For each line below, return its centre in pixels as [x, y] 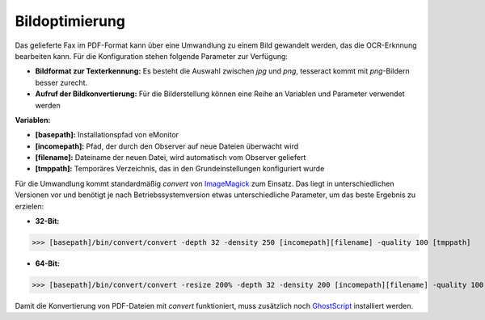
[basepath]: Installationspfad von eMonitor [107, 135]
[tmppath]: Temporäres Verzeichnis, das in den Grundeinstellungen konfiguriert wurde [180, 169]
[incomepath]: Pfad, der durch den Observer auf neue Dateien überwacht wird [167, 146]
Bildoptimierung [70, 21]
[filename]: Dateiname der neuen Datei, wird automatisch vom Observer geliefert [171, 158]
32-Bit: [47, 221]
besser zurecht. [61, 82]
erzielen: [30, 206]
